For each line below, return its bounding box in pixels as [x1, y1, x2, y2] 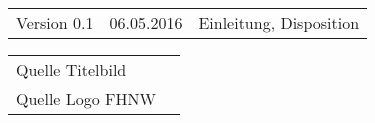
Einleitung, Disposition [198, 11, 360, 34]
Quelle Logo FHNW [16, 87, 157, 110]
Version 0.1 [16, 11, 94, 34]
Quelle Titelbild [16, 58, 127, 81]
